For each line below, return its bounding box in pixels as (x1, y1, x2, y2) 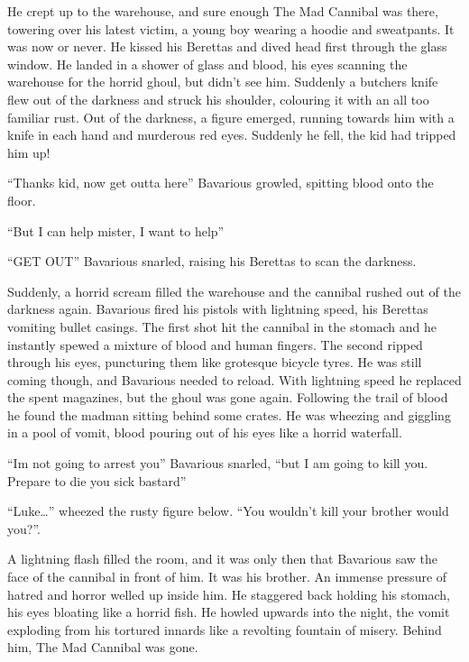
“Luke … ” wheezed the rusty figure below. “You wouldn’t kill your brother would (7, 501, 449, 520)
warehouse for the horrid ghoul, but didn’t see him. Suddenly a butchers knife (7, 72, 438, 91)
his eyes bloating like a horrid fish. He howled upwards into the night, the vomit (7, 602, 450, 621)
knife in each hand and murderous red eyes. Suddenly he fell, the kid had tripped (7, 125, 456, 144)
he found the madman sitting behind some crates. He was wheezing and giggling (7, 405, 451, 424)
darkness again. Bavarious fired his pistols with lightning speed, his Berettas (7, 299, 428, 318)
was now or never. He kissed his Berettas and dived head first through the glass (7, 37, 447, 56)
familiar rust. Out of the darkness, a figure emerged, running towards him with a (7, 107, 455, 126)
